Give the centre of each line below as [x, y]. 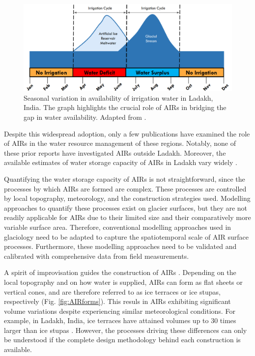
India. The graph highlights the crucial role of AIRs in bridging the [125, 107]
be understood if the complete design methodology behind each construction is [122, 340]
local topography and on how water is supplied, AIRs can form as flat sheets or [123, 282]
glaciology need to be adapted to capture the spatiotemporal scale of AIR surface [126, 236]
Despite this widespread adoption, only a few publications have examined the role [127, 133]
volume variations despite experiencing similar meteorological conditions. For [120, 311]
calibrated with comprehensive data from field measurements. [97, 256]
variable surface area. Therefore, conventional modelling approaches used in [118, 227]
